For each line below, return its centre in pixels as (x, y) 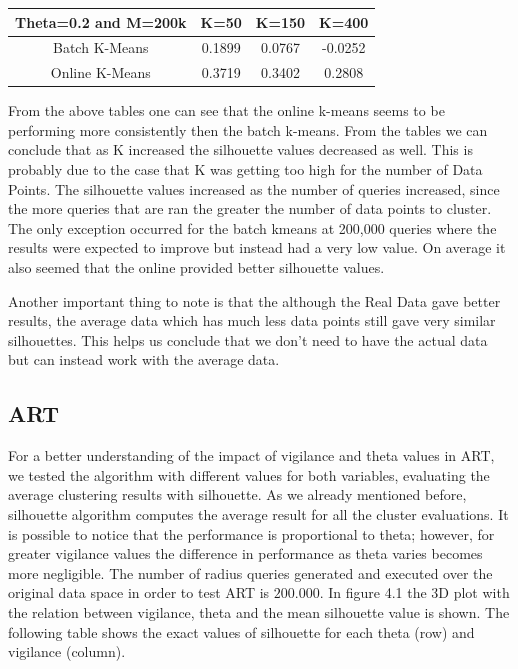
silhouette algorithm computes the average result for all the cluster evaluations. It (258, 513)
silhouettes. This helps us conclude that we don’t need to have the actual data (248, 339)
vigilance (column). (67, 651)
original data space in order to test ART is (139, 592)
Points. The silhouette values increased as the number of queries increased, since (254, 188)
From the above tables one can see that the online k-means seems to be (226, 110)
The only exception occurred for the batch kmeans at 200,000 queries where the (252, 227)
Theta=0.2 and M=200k (101, 21)
